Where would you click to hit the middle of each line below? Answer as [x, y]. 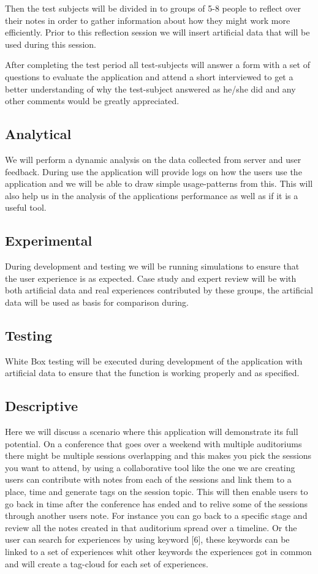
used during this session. [51, 44]
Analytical [38, 134]
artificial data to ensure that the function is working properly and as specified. [152, 373]
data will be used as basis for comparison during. [97, 302]
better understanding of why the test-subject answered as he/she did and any [150, 89]
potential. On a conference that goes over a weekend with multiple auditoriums [153, 443]
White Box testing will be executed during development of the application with [154, 361]
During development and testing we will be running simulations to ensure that [152, 266]
